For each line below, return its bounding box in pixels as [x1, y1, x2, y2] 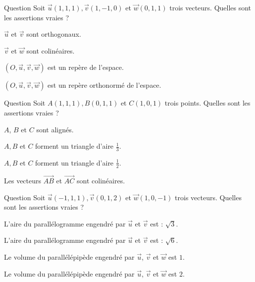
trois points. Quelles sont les [164, 98, 251, 108]
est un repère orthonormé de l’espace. [48, 80, 161, 90]
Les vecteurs [4, 175, 42, 186]
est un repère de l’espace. [48, 62, 124, 72]
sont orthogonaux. [26, 29, 81, 39]
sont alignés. [36, 124, 74, 134]
